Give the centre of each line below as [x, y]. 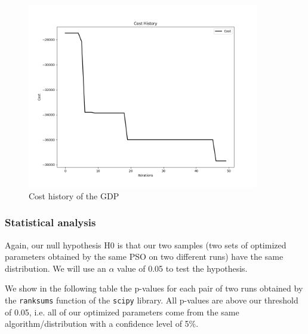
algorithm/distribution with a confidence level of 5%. [102, 324]
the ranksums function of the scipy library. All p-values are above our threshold [152, 300]
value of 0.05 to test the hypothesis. [182, 268]
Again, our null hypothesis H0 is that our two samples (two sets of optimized [146, 245]
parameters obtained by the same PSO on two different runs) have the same [144, 256]
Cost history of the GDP [74, 195]
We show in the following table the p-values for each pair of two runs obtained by [154, 288]
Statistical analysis [50, 222]
